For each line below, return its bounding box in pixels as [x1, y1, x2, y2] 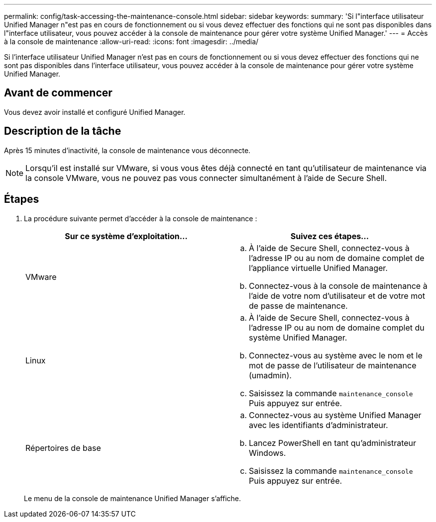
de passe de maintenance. [249, 300, 348, 311]
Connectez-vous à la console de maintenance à [249, 280, 428, 291]
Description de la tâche [4, 125, 121, 138]
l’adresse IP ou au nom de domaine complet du [249, 322, 425, 333]
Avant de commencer [4, 87, 112, 99]
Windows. [249, 447, 286, 458]
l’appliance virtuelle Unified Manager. [249, 262, 388, 273]
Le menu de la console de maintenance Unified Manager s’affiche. [24, 494, 241, 503]
